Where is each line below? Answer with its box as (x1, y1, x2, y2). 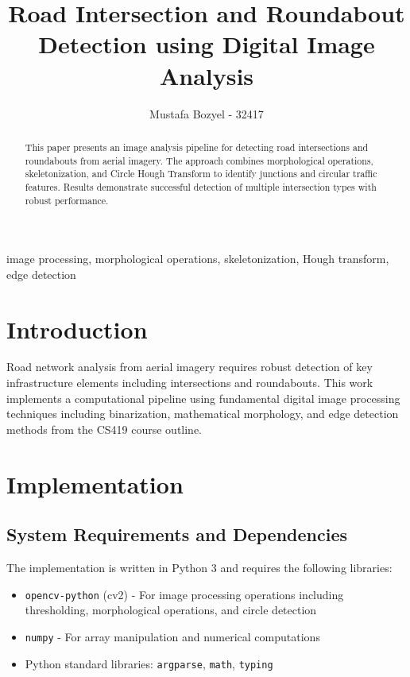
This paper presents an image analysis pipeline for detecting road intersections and (25, 140, 369, 153)
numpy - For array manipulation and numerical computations (25, 628, 320, 644)
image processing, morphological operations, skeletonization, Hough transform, (6, 250, 389, 267)
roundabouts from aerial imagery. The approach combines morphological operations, (25, 153, 373, 167)
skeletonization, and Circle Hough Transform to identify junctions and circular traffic (25, 167, 377, 180)
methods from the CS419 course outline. (6, 420, 203, 437)
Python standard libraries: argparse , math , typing (25, 655, 273, 671)
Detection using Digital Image (38, 28, 375, 60)
